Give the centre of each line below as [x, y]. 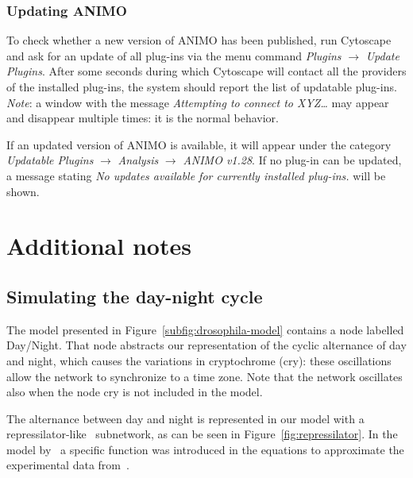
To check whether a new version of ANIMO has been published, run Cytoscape [199, 40]
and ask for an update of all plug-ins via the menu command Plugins [174, 55]
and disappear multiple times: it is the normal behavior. [143, 118]
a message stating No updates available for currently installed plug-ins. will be [196, 175]
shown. [23, 191]
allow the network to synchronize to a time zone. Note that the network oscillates [205, 376]
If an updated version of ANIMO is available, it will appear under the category [199, 144]
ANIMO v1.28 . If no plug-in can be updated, [292, 160]
